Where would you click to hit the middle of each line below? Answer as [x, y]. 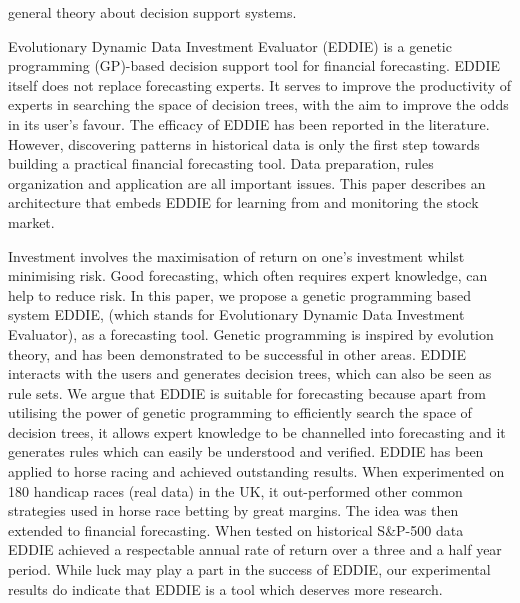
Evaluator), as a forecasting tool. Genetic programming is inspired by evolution [251, 333]
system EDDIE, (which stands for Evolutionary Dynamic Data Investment [236, 314]
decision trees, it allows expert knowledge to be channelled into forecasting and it [257, 431]
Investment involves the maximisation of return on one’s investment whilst [236, 255]
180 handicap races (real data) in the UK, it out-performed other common [235, 490]
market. [31, 221]
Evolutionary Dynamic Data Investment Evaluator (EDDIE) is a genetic [230, 45]
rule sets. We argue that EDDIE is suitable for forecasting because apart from [247, 392]
